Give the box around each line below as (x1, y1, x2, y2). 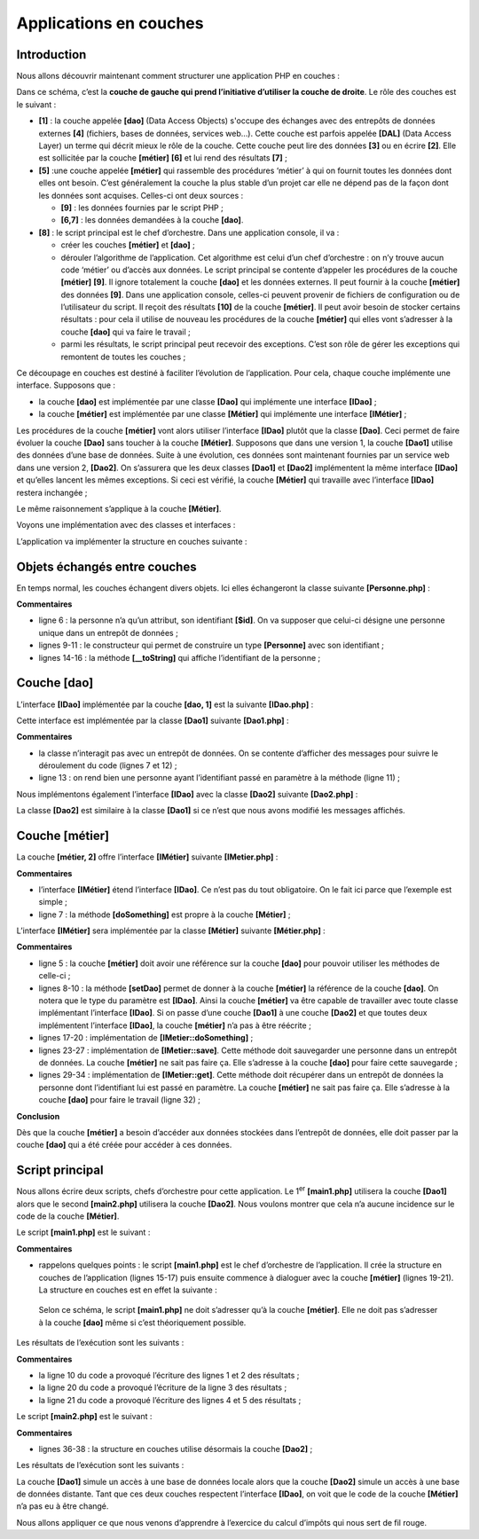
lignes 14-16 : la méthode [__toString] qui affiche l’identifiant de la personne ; (38, 652, 321, 663)
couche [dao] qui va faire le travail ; (60, 326, 191, 337)
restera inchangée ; (16, 487, 88, 498)
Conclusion (16, 1111, 60, 1121)
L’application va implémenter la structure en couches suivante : (16, 536, 247, 546)
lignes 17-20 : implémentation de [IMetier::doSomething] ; (38, 1033, 254, 1043)
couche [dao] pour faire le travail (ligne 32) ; (38, 1095, 201, 1105)
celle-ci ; (38, 970, 71, 981)
